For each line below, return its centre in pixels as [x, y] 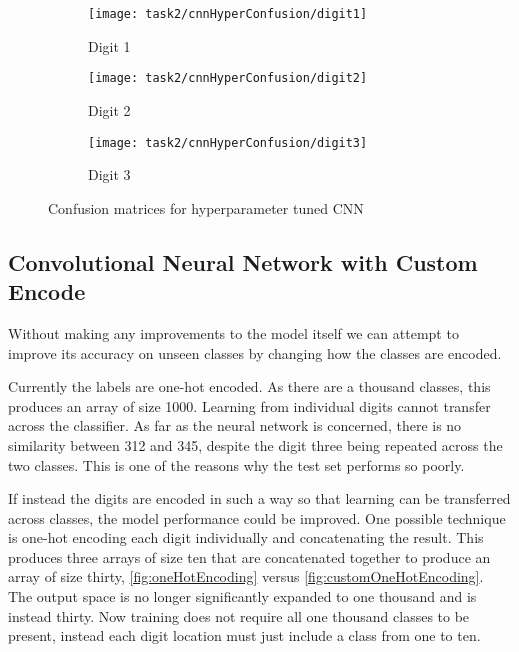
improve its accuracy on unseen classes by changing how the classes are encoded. [255, 352]
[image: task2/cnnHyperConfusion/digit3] [228, 142]
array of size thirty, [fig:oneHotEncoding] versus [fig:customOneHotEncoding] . [246, 576]
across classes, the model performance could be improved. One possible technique [257, 517]
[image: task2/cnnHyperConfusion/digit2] [228, 78]
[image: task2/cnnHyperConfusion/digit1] [228, 14]
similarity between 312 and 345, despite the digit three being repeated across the [255, 444]
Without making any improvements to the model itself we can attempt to [233, 332]
